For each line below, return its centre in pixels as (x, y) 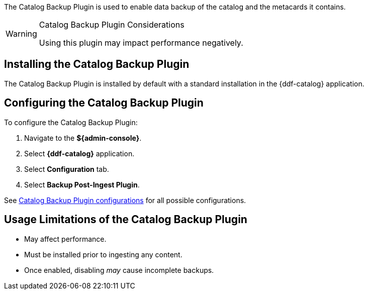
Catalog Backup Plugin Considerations (112, 25)
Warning (21, 34)
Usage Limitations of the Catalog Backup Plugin (126, 220)
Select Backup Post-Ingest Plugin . (82, 184)
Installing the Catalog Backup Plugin (97, 64)
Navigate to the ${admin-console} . (83, 138)
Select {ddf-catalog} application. (79, 153)
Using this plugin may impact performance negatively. (141, 43)
